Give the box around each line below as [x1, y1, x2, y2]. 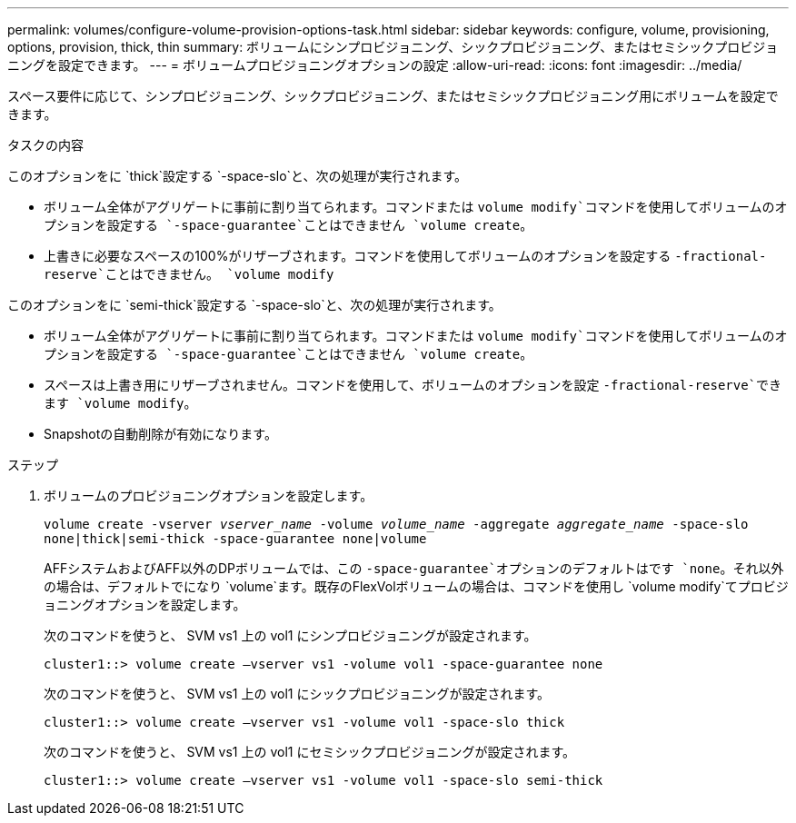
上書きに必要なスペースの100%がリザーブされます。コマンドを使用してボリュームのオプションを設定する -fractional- [44, 248, 767, 263]
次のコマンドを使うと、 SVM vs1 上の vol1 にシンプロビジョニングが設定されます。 [44, 628, 537, 643]
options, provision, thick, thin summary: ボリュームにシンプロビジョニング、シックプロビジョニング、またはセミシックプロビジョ [7, 39, 779, 55]
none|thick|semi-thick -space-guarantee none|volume [44, 531, 427, 546]
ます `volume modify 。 [44, 395, 197, 411]
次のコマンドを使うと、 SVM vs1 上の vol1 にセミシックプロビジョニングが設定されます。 [44, 744, 576, 759]
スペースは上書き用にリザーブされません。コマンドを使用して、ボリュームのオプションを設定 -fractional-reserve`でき [44, 377, 782, 392]
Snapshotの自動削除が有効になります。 [44, 426, 277, 441]
